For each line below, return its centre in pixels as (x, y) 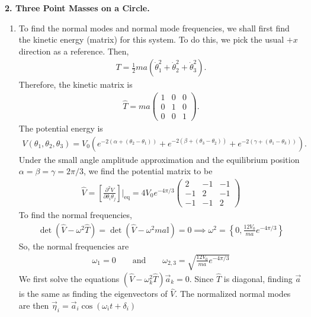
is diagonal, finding (258, 278)
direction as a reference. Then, (74, 51)
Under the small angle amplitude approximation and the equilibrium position (159, 159)
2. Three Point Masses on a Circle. (77, 8)
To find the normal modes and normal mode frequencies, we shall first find (154, 28)
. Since (201, 278)
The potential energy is (61, 128)
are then (34, 305)
